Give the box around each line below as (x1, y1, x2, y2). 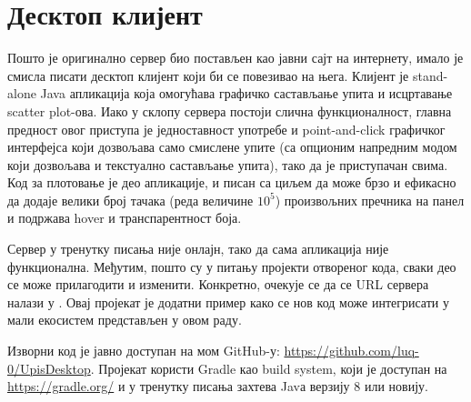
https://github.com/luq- (284, 341, 419, 360)
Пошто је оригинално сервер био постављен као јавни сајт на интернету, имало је (7, 48, 464, 67)
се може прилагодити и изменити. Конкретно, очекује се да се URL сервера (7, 275, 429, 294)
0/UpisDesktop (7, 358, 91, 377)
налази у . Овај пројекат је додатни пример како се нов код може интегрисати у (7, 292, 449, 311)
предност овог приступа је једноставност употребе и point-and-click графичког (7, 119, 446, 138)
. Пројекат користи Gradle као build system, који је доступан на (90, 358, 447, 377)
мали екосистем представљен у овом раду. (7, 310, 242, 329)
